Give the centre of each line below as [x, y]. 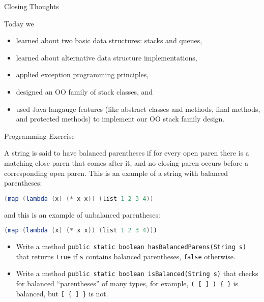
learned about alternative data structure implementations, [107, 57]
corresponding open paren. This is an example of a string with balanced [116, 173]
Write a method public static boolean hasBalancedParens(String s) [131, 246]
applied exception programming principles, [82, 74]
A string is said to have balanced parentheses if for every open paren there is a [127, 153]
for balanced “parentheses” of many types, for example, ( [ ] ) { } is [127, 283]
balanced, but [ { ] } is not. [62, 293]
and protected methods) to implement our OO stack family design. [120, 119]
